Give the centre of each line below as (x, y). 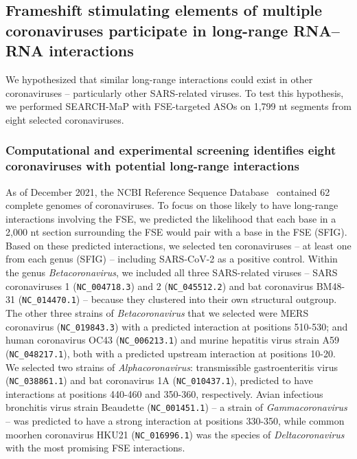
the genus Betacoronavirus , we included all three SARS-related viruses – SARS (172, 272)
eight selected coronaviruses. (65, 119)
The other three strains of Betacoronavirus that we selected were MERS (157, 312)
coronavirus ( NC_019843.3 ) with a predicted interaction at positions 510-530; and (177, 326)
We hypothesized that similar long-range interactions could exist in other (159, 79)
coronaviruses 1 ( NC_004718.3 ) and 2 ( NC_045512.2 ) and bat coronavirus (160, 286)
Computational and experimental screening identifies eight (171, 150)
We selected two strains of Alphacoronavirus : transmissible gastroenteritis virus (172, 367)
